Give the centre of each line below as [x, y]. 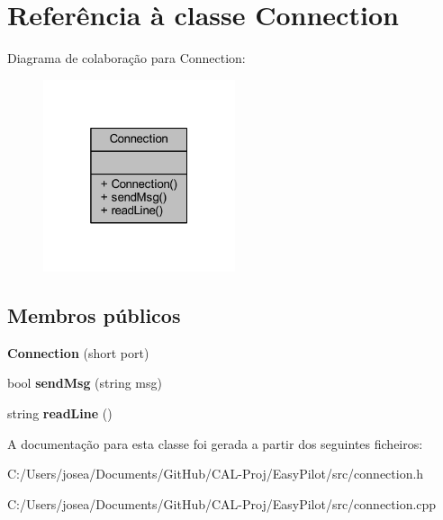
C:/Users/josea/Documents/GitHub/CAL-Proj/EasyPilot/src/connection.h [216, 474]
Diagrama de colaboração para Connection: [127, 58]
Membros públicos [94, 315]
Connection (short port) [78, 352]
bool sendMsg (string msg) [85, 383]
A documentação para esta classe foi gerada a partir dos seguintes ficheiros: [215, 443]
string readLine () [60, 413]
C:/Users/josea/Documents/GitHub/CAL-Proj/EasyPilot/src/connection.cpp [222, 503]
